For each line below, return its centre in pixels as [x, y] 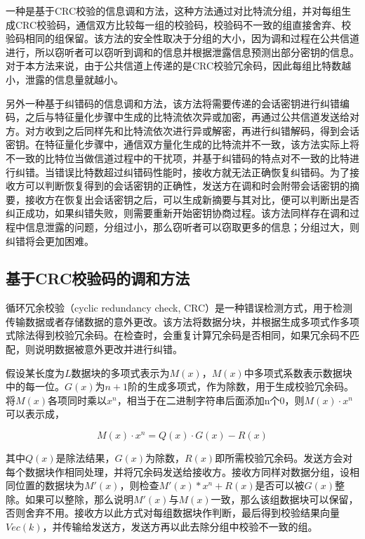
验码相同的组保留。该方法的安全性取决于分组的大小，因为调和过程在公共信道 [182, 38]
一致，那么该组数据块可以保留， [285, 499]
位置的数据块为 [49, 485]
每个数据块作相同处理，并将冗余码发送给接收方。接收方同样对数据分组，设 [178, 471]
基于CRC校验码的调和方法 [98, 278]
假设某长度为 [35, 372]
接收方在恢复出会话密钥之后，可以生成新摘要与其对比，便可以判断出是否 [192, 199]
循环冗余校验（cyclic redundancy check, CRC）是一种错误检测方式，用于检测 [179, 308]
